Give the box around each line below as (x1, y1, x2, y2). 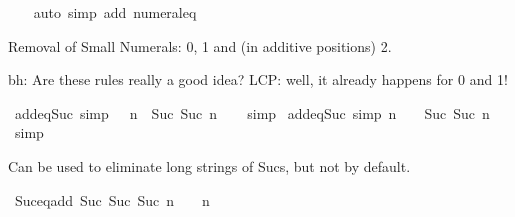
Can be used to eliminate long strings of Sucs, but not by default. (8, 155, 411, 176)
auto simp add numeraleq (33, 2, 197, 22)
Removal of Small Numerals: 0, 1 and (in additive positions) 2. (8, 35, 392, 56)
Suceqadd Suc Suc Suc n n (14, 189, 210, 210)
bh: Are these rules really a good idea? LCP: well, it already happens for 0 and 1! (8, 69, 508, 90)
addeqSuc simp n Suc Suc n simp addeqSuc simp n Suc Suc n (14, 102, 490, 123)
